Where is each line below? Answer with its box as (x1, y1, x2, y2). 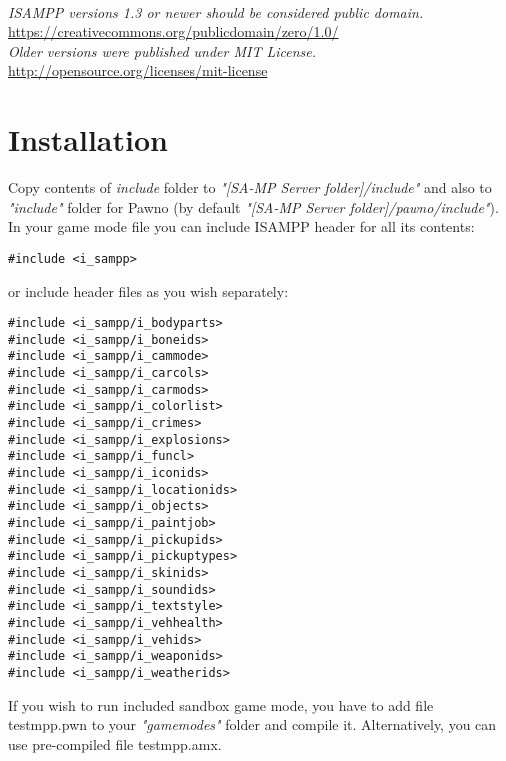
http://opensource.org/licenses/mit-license (8, 60, 268, 81)
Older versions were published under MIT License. (8, 40, 317, 61)
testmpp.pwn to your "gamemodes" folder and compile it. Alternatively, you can (8, 714, 497, 735)
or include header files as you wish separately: (8, 280, 289, 301)
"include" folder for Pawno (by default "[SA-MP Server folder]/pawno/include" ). (8, 196, 499, 217)
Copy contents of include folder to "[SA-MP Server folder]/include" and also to (8, 177, 492, 198)
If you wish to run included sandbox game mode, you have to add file (8, 694, 434, 715)
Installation (8, 119, 168, 160)
